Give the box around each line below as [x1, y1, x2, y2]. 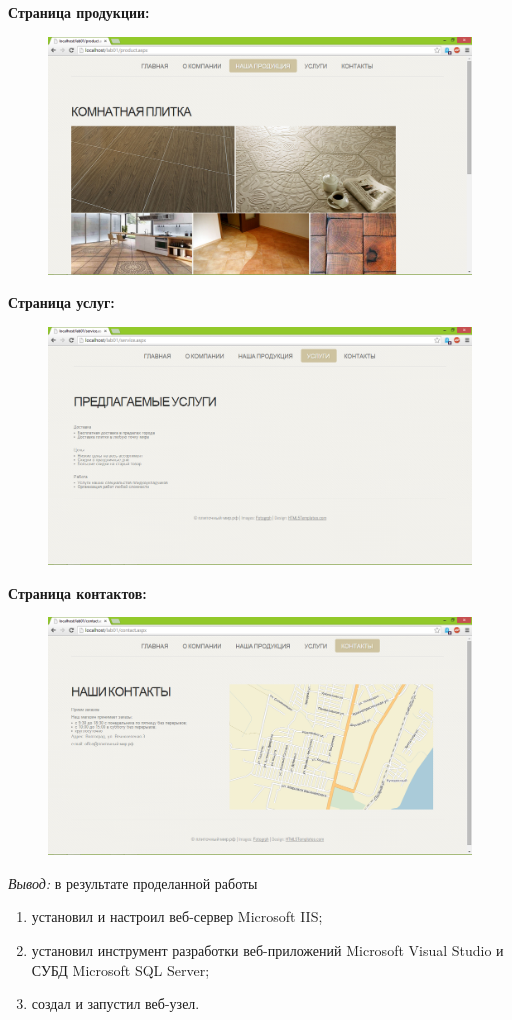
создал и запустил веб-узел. [31, 993, 200, 1014]
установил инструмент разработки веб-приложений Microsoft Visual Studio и [31, 939, 504, 960]
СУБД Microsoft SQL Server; [31, 959, 210, 980]
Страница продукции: [8, 2, 150, 22]
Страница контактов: [8, 582, 147, 603]
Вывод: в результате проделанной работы [8, 872, 258, 893]
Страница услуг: [8, 292, 115, 313]
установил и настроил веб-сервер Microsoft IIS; [31, 906, 323, 927]
